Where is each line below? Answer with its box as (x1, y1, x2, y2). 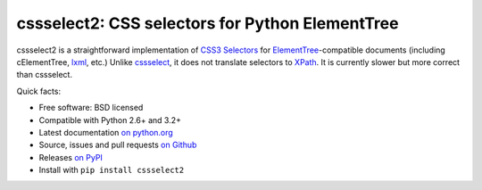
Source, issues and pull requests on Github (38, 139, 197, 151)
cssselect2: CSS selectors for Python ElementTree (16, 13, 399, 33)
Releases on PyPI (38, 152, 103, 162)
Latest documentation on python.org (38, 127, 173, 137)
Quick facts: (16, 86, 62, 96)
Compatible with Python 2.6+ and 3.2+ (38, 114, 182, 125)
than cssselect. (16, 70, 73, 80)
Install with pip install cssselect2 (38, 165, 185, 176)
